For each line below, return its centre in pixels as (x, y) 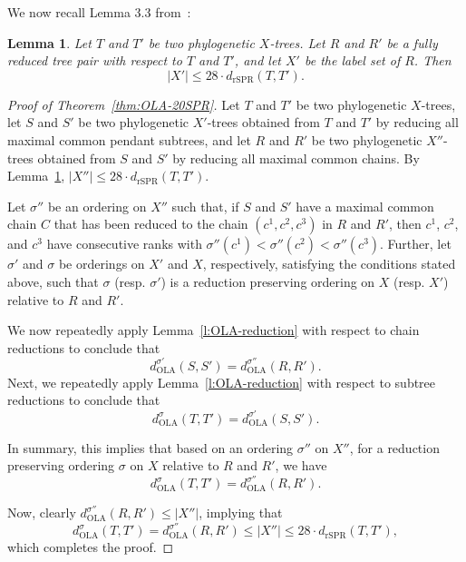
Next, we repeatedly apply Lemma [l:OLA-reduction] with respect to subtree (222, 382)
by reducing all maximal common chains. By (296, 158)
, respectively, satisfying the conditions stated (329, 264)
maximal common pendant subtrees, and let (129, 139)
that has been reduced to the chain (151, 224)
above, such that (53, 281)
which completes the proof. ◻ (91, 547)
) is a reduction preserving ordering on (268, 281)
